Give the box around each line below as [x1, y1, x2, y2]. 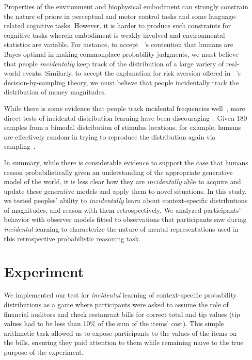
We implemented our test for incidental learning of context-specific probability [4, 290, 237, 300]
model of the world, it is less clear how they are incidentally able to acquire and [4, 176, 241, 187]
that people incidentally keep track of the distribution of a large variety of [4, 58, 224, 68]
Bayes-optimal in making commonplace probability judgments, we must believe [4, 48, 239, 59]
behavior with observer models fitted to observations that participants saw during [4, 214, 247, 224]
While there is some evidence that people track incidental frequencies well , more [4, 103, 245, 113]
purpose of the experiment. [4, 346, 84, 357]
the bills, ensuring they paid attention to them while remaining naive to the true [4, 337, 244, 347]
